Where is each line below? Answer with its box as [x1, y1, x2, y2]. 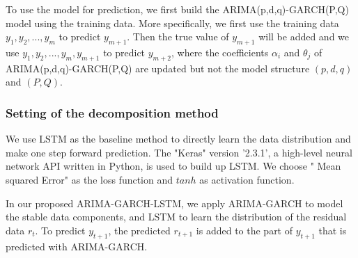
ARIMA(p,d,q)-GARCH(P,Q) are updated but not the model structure [6, 61, 310, 75]
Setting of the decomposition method [6, 104, 219, 121]
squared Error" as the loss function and [6, 172, 173, 186]
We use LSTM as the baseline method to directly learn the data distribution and [6, 131, 351, 146]
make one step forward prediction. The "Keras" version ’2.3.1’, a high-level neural [6, 145, 352, 159]
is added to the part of [196, 223, 293, 237]
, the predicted [108, 223, 171, 237]
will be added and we [258, 29, 350, 44]
